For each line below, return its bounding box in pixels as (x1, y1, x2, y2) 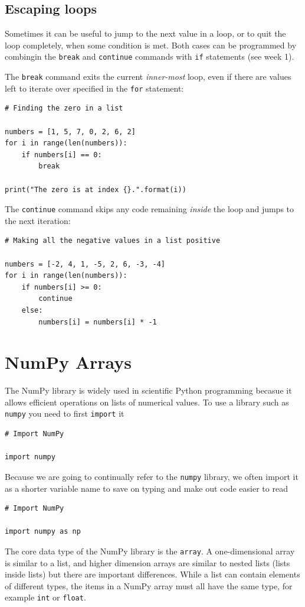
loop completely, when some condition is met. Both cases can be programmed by (5, 38, 297, 51)
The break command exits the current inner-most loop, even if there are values (5, 70, 291, 83)
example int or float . (5, 591, 86, 603)
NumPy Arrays (5, 350, 132, 374)
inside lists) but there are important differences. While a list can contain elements (5, 568, 300, 580)
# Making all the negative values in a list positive (5, 236, 221, 245)
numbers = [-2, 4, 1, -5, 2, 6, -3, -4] (5, 259, 166, 268)
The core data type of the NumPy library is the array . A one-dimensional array (5, 544, 295, 557)
